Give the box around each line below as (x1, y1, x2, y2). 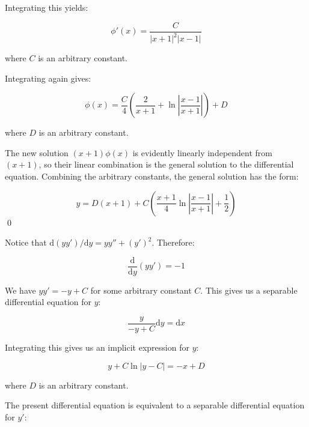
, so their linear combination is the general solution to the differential (38, 158, 294, 171)
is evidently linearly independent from (132, 146, 272, 159)
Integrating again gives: (5, 71, 91, 84)
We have (5, 283, 36, 296)
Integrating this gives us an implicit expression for (5, 341, 189, 354)
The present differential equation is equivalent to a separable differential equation (5, 399, 305, 411)
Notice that (5, 236, 47, 249)
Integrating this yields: (5, 1, 88, 13)
